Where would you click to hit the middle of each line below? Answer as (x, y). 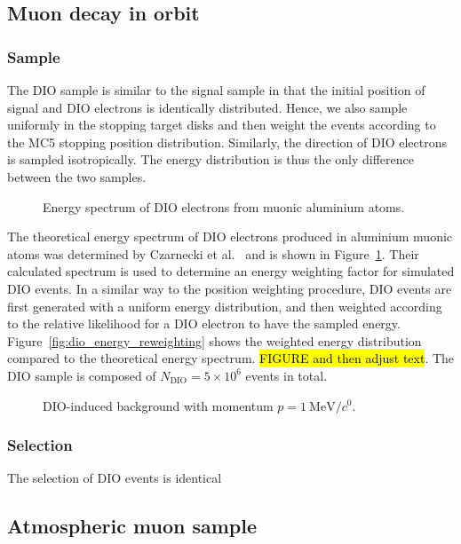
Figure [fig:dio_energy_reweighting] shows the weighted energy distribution (215, 340)
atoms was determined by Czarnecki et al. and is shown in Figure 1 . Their (213, 253)
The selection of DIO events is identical (115, 478)
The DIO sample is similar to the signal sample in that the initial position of (216, 90)
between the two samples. (77, 176)
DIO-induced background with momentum (158, 405)
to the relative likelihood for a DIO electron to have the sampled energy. (204, 323)
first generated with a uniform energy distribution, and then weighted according (225, 306)
